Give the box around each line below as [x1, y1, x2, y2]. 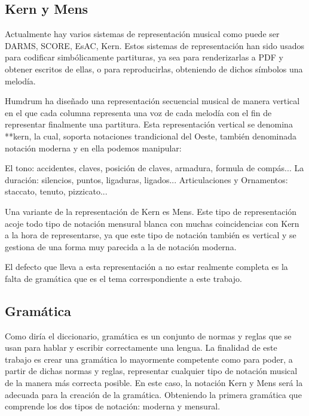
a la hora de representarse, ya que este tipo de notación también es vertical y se [5, 229, 296, 241]
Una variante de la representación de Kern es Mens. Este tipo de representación [5, 205, 297, 217]
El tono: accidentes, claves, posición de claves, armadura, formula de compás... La [5, 162, 304, 174]
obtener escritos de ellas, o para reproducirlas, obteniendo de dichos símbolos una [5, 62, 303, 75]
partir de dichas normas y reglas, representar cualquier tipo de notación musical [5, 365, 298, 377]
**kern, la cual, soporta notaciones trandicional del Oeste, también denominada [5, 129, 297, 142]
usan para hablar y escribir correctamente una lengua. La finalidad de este [5, 341, 277, 354]
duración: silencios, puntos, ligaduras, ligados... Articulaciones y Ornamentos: [5, 173, 288, 186]
